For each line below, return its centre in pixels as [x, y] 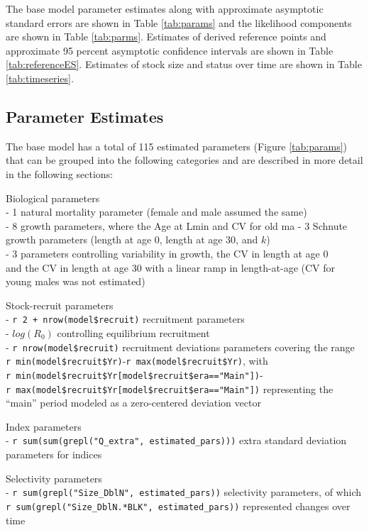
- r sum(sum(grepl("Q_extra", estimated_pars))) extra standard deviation [176, 440]
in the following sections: [60, 173]
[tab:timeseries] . [40, 78]
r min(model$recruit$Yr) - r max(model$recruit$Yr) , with [137, 361]
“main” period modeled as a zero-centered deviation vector [133, 403]
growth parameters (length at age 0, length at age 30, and [132, 239]
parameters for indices [54, 454]
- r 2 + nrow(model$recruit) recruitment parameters [125, 319]
